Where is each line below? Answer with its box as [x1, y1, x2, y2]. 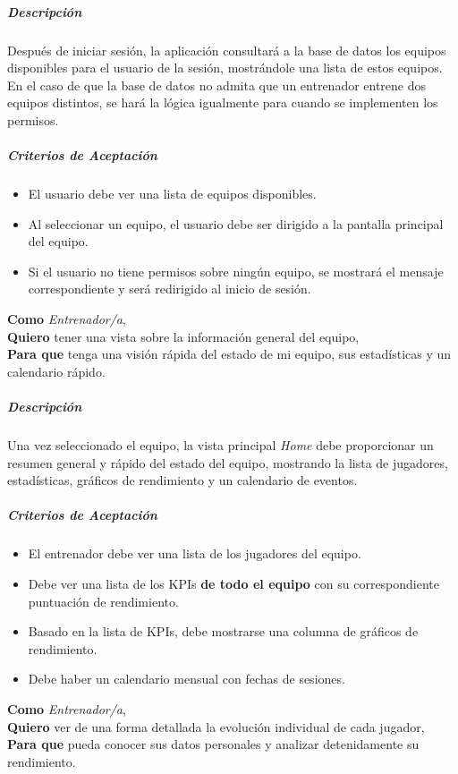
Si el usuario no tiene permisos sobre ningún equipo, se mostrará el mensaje [28, 261, 444, 280]
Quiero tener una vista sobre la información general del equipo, [7, 327, 360, 345]
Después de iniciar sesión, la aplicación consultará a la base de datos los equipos [7, 40, 446, 59]
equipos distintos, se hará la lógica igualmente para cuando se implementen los [7, 93, 438, 112]
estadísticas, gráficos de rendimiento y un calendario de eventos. [7, 471, 358, 489]
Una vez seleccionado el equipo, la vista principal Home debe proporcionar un [7, 436, 434, 454]
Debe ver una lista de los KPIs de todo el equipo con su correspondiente [28, 574, 440, 592]
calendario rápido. [7, 361, 106, 380]
